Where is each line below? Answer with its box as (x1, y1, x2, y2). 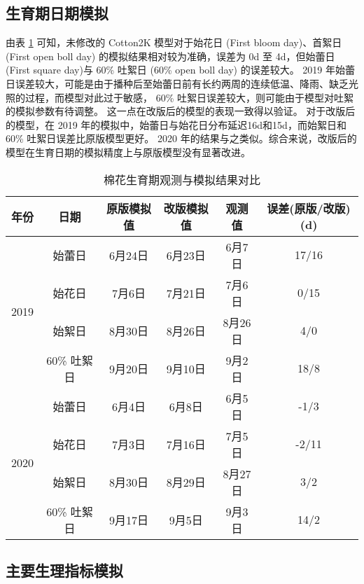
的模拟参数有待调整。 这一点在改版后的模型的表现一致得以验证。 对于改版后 (6, 104, 356, 118)
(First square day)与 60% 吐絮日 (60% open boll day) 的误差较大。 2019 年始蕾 (6, 62, 355, 77)
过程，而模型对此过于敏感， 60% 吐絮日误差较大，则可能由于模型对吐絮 (24, 90, 353, 104)
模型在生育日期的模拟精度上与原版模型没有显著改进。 (6, 144, 251, 159)
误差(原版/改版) (267, 200, 351, 217)
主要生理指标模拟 (6, 559, 123, 580)
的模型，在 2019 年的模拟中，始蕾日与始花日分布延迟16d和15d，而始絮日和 (6, 117, 346, 132)
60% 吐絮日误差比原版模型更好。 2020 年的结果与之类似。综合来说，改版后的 (6, 131, 357, 146)
